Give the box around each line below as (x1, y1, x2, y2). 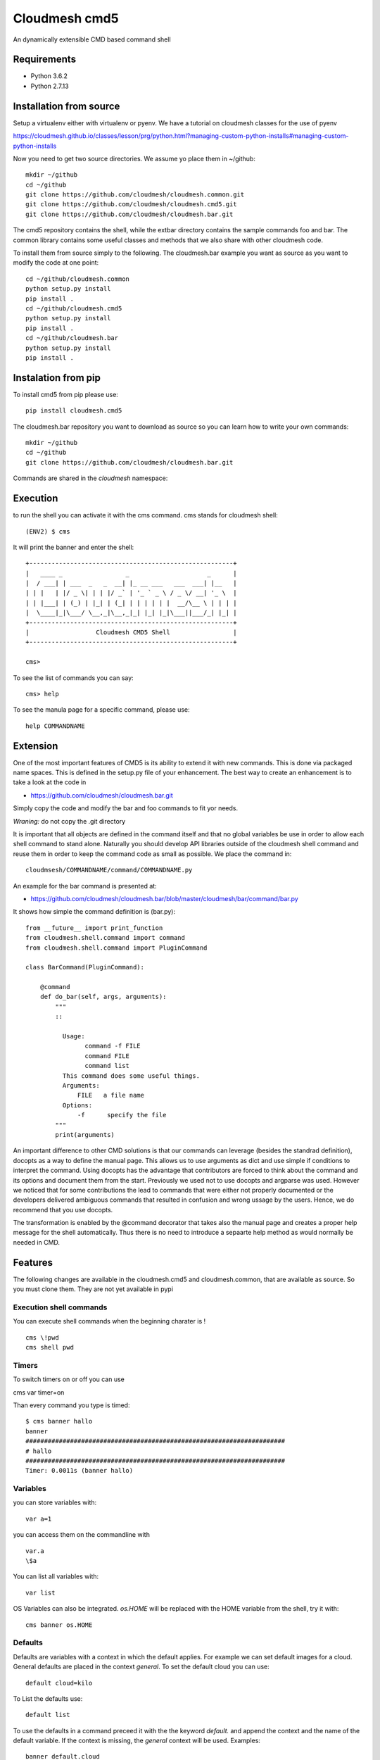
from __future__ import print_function (25, 924, 163, 932)
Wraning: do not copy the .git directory (13, 817, 126, 825)
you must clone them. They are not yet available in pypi (13, 1285, 174, 1293)
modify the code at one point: (13, 258, 99, 267)
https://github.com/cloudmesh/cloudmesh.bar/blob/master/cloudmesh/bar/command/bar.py (30, 894, 298, 903)
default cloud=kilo (25, 1679, 93, 1687)
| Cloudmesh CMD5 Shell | (25, 629, 237, 636)
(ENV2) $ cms (25, 527, 70, 535)
